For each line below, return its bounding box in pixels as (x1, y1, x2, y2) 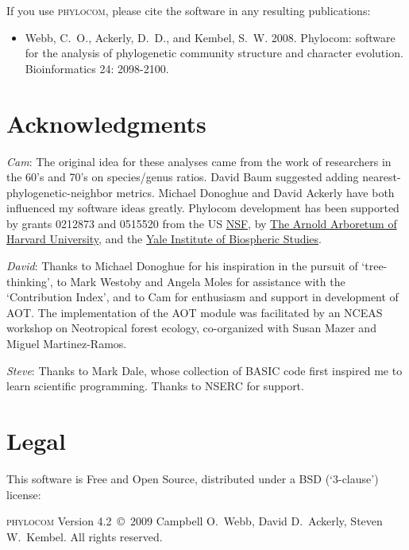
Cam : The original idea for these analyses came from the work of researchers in (6, 153, 392, 169)
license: (6, 486, 41, 502)
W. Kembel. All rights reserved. (6, 528, 163, 544)
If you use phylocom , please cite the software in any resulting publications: (6, 2, 371, 18)
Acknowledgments (6, 107, 206, 139)
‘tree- (361, 258, 388, 274)
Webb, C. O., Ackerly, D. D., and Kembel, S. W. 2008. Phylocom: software (25, 29, 395, 45)
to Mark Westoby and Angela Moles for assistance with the (56, 273, 345, 289)
